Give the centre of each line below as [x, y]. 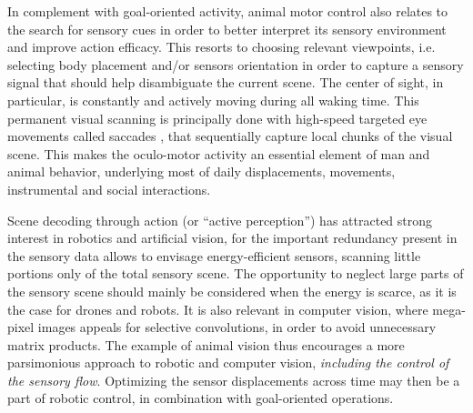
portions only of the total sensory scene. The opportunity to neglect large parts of [236, 273]
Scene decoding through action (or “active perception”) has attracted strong [220, 220]
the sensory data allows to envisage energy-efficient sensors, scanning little [214, 255]
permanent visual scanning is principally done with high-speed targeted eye [217, 118]
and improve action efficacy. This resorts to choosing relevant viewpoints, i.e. [221, 47]
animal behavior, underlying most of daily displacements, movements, [201, 171]
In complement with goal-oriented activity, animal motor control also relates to [228, 11]
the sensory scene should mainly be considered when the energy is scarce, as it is [232, 291]
